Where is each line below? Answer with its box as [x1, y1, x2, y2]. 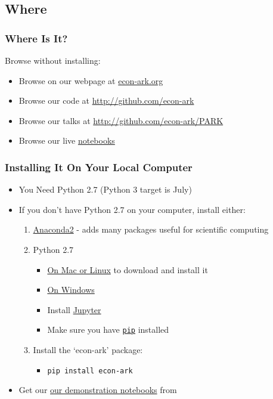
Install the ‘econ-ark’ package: [33, 344, 143, 355]
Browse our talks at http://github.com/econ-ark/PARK [18, 114, 224, 126]
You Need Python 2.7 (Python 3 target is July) [18, 183, 192, 196]
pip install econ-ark [47, 366, 133, 375]
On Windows [47, 283, 95, 296]
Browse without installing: [5, 54, 101, 66]
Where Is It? [5, 30, 68, 45]
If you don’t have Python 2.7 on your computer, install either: [18, 203, 246, 215]
